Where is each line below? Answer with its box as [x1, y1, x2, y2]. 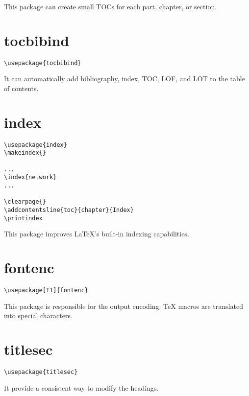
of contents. [4, 83, 39, 93]
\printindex [4, 214, 43, 222]
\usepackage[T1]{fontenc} [4, 286, 88, 294]
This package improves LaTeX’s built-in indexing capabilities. [4, 229, 189, 239]
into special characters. [4, 310, 73, 321]
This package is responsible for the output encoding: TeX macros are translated [4, 301, 243, 311]
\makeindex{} [4, 149, 46, 157]
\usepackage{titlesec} [4, 368, 78, 375]
